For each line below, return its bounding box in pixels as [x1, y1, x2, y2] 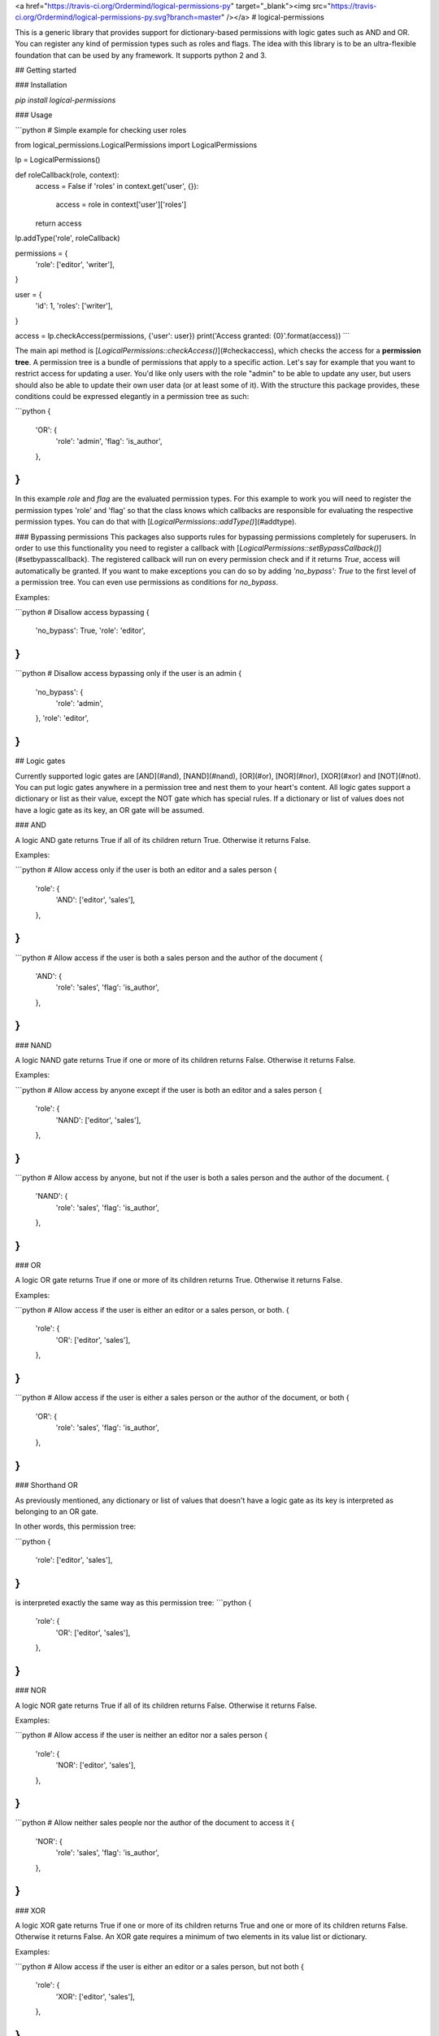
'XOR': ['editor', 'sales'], [55, 1991, 136, 2001]
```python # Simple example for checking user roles [15, 125, 187, 134]
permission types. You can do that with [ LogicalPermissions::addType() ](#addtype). [15, 517, 297, 527]
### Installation [15, 80, 67, 90]
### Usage [15, 110, 53, 120]
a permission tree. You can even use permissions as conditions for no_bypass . [15, 577, 279, 587]
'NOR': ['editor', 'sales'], [55, 1760, 136, 1771]
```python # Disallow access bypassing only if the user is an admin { [15, 669, 242, 678]
